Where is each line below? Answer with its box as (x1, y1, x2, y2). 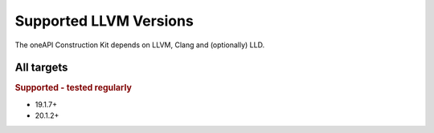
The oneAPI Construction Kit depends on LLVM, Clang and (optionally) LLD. (14, 40, 265, 50)
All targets (14, 61, 68, 75)
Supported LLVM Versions (14, 12, 194, 30)
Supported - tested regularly (14, 83, 132, 94)
